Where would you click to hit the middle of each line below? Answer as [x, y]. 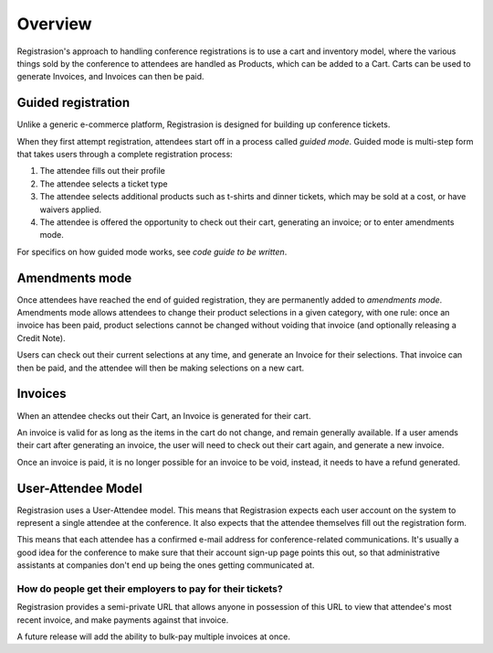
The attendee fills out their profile [103, 171]
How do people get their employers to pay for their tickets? [150, 588]
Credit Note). [41, 337]
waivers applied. [71, 209]
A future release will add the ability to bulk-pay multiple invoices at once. [154, 637]
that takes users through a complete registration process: [125, 155]
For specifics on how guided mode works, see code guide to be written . [152, 252]
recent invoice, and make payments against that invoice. [123, 620]
